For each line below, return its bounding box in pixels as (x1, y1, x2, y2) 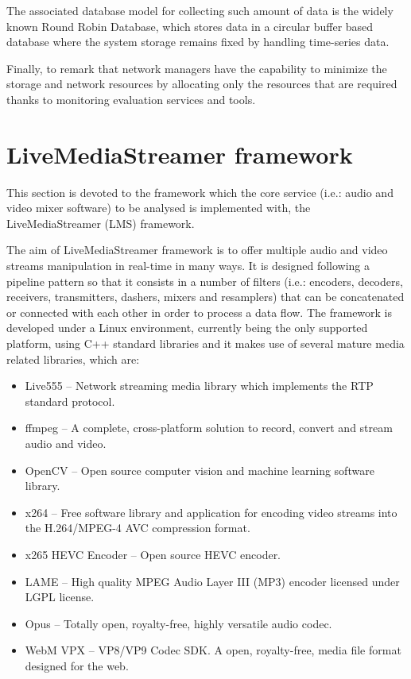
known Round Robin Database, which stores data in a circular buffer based (6, 17, 374, 34)
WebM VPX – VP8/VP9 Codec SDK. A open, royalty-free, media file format (25, 642, 401, 658)
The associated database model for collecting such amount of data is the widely (6, 2, 394, 18)
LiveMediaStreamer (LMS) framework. (6, 214, 195, 231)
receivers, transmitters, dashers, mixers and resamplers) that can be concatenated (6, 288, 405, 305)
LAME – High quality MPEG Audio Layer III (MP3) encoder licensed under (25, 573, 400, 589)
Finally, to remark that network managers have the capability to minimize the (6, 60, 387, 76)
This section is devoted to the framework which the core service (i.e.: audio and (6, 183, 394, 200)
